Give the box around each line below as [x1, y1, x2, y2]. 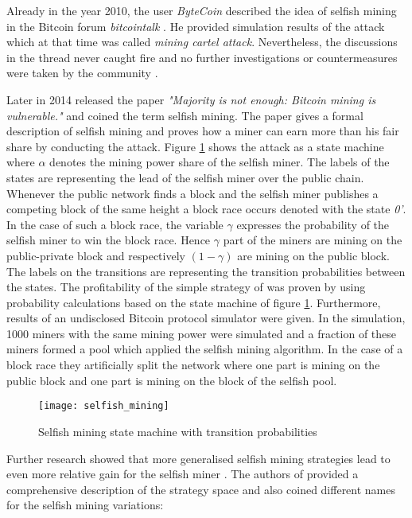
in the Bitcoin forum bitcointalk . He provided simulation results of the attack [6, 18, 385, 34]
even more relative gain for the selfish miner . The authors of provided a [6, 465, 359, 482]
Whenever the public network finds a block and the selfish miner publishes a [6, 185, 379, 201]
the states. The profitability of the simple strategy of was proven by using [6, 278, 366, 295]
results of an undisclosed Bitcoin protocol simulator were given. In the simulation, [6, 310, 406, 326]
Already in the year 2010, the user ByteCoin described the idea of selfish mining [6, 2, 397, 18]
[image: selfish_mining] [38, 400, 169, 412]
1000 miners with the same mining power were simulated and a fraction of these [6, 325, 397, 341]
